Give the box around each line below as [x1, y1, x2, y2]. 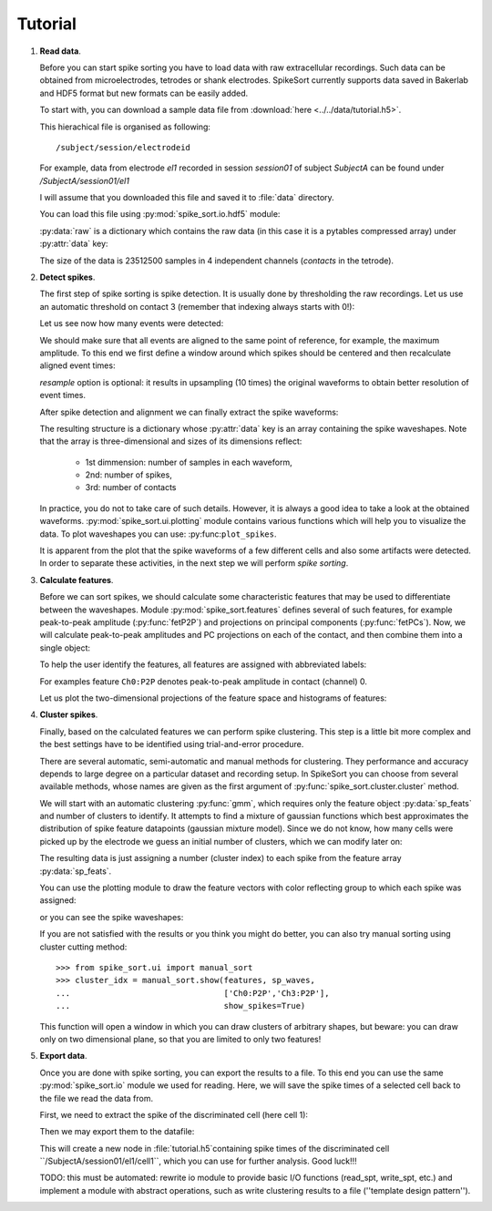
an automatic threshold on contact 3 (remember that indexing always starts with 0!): [39, 301, 355, 312]
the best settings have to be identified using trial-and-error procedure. [39, 739, 304, 750]
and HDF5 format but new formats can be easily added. [39, 87, 249, 98]
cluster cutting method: [39, 941, 128, 952]
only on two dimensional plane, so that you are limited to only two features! [39, 1033, 322, 1044]
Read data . [39, 46, 82, 56]
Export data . [39, 1051, 87, 1062]
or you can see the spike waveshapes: [39, 911, 184, 922]
